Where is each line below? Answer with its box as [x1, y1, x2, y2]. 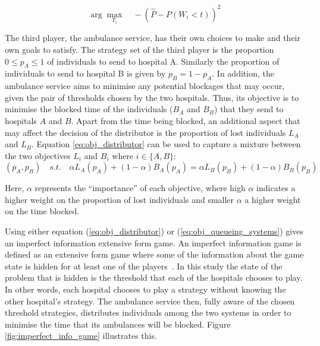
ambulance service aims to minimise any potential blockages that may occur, [5, 80, 285, 92]
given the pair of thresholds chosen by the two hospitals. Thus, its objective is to [5, 91, 299, 103]
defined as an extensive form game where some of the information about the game [5, 248, 304, 261]
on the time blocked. [5, 205, 80, 217]
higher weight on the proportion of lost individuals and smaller [5, 193, 234, 205]
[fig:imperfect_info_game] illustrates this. [5, 329, 157, 342]
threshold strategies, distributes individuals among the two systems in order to [5, 306, 291, 319]
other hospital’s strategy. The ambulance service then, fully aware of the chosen [5, 294, 295, 307]
